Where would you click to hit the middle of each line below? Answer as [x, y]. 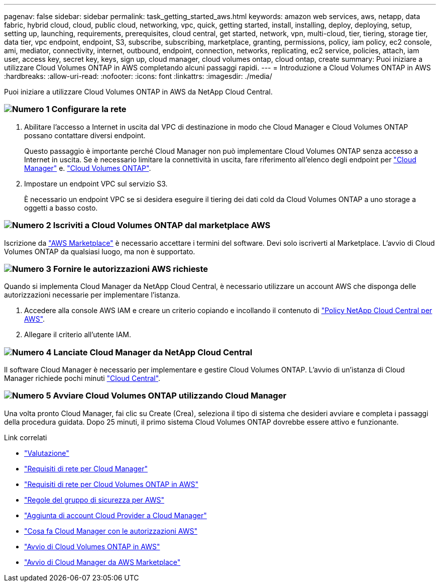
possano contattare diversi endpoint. [85, 135]
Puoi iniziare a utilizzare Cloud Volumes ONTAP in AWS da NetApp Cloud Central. [138, 92]
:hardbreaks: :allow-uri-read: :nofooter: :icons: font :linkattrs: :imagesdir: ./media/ [138, 76]
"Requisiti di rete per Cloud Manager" [86, 468]
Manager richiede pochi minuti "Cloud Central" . [82, 378]
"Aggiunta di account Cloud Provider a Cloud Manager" [116, 515]
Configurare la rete [89, 109]
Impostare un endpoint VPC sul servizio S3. [96, 183]
